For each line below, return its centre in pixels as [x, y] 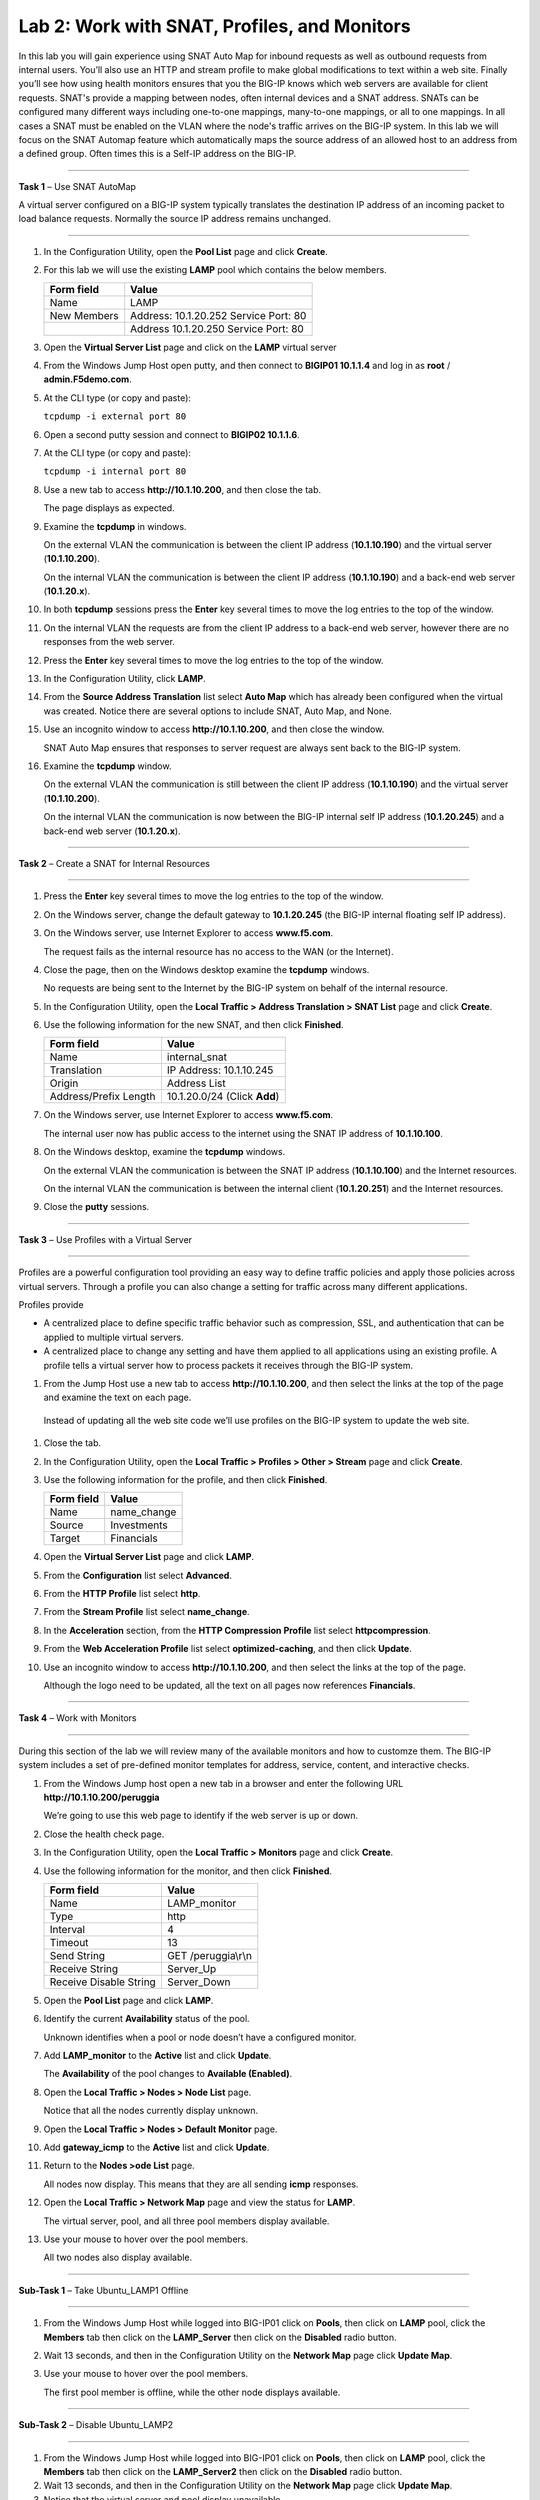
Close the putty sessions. [96, 1207]
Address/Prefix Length [102, 1097]
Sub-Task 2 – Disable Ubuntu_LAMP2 [96, 2425]
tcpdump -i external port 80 [115, 416]
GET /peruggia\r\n [209, 1955]
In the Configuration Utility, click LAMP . [125, 679]
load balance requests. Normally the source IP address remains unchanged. [175, 219]
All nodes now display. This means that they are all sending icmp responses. [201, 2184]
